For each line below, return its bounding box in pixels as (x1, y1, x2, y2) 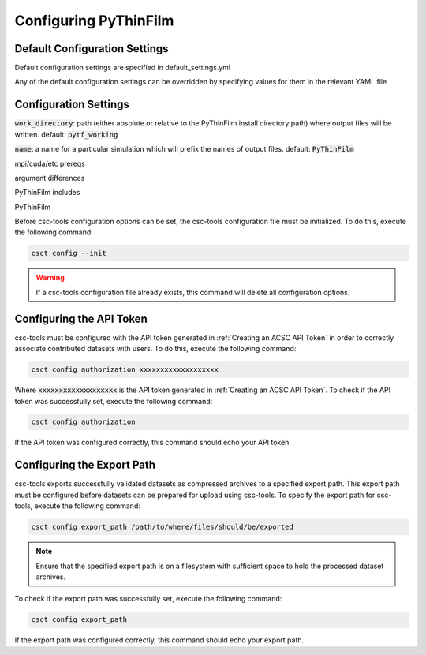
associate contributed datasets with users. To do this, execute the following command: (14, 344, 297, 354)
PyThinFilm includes (14, 188, 80, 197)
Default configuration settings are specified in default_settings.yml (14, 63, 231, 73)
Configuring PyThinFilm (14, 12, 174, 29)
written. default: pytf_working (14, 129, 118, 139)
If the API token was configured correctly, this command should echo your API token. (14, 438, 292, 447)
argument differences (14, 173, 85, 182)
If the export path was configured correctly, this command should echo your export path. (14, 635, 305, 645)
